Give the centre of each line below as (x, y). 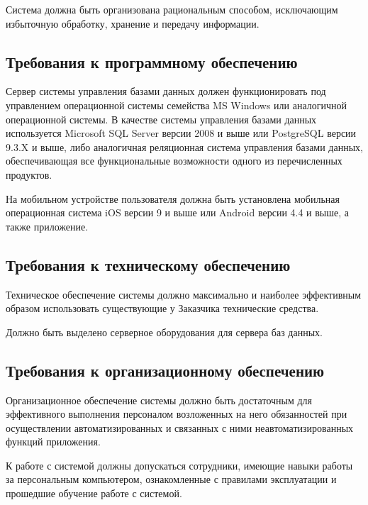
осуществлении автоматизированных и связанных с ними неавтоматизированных (180, 427)
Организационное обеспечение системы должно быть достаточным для (159, 400)
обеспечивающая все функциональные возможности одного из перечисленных (174, 161)
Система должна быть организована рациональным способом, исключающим (172, 9)
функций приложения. (53, 442)
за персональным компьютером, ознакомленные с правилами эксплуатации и (171, 479)
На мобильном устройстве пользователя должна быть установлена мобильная (173, 198)
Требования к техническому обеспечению (148, 264)
